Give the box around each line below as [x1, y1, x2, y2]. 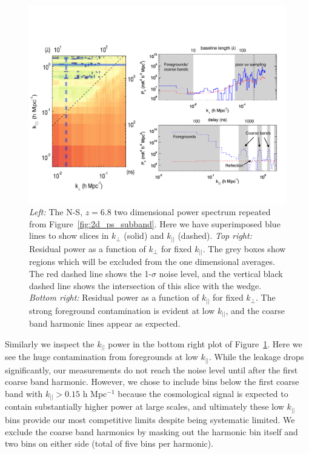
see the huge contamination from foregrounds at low [5, 350, 198, 363]
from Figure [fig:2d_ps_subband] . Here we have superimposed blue [29, 217, 281, 230]
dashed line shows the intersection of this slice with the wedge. [29, 279, 262, 292]
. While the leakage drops [208, 350, 304, 363]
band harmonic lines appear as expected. [29, 317, 181, 330]
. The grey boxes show [202, 242, 286, 255]
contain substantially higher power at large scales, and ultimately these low [5, 400, 284, 413]
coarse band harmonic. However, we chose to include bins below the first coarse [5, 375, 299, 388]
